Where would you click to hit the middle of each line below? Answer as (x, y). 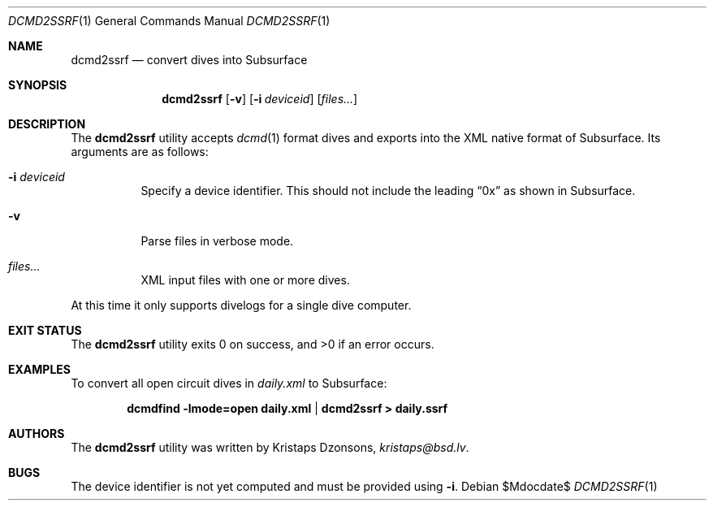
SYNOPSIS (38, 85)
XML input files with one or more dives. (245, 280)
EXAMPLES (39, 369)
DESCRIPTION (47, 124)
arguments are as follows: (140, 152)
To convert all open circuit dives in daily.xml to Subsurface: (229, 383)
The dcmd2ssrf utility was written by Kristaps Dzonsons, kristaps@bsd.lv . (270, 447)
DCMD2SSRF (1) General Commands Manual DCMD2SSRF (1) (169, 21)
